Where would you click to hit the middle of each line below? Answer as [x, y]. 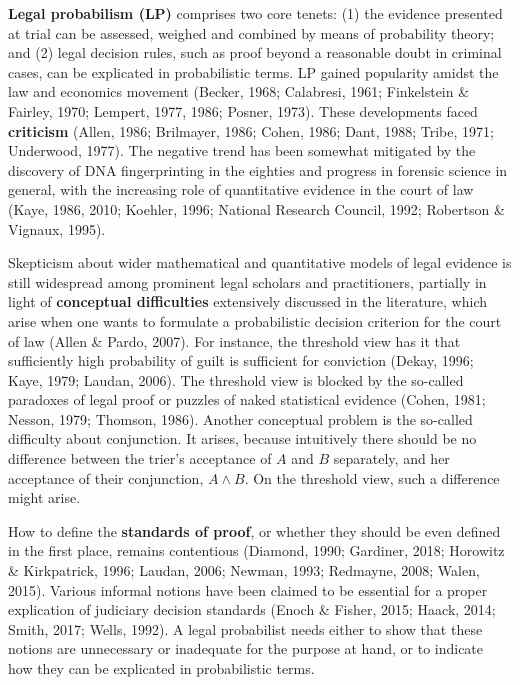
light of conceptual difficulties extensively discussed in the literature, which [248, 301]
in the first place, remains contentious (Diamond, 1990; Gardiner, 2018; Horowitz [256, 550]
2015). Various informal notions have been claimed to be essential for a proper [248, 589]
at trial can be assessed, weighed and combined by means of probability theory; [251, 32]
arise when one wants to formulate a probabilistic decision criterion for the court [255, 320]
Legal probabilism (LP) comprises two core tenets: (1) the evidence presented [255, 13]
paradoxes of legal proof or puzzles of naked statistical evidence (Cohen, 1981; [247, 399]
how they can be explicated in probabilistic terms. [161, 668]
